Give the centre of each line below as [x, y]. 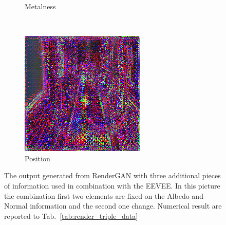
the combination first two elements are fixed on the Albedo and [104, 195]
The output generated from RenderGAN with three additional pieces [112, 175]
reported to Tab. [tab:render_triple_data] [71, 215]
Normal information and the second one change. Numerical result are [113, 206]
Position [37, 158]
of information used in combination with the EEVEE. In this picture [112, 185]
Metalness [40, 6]
